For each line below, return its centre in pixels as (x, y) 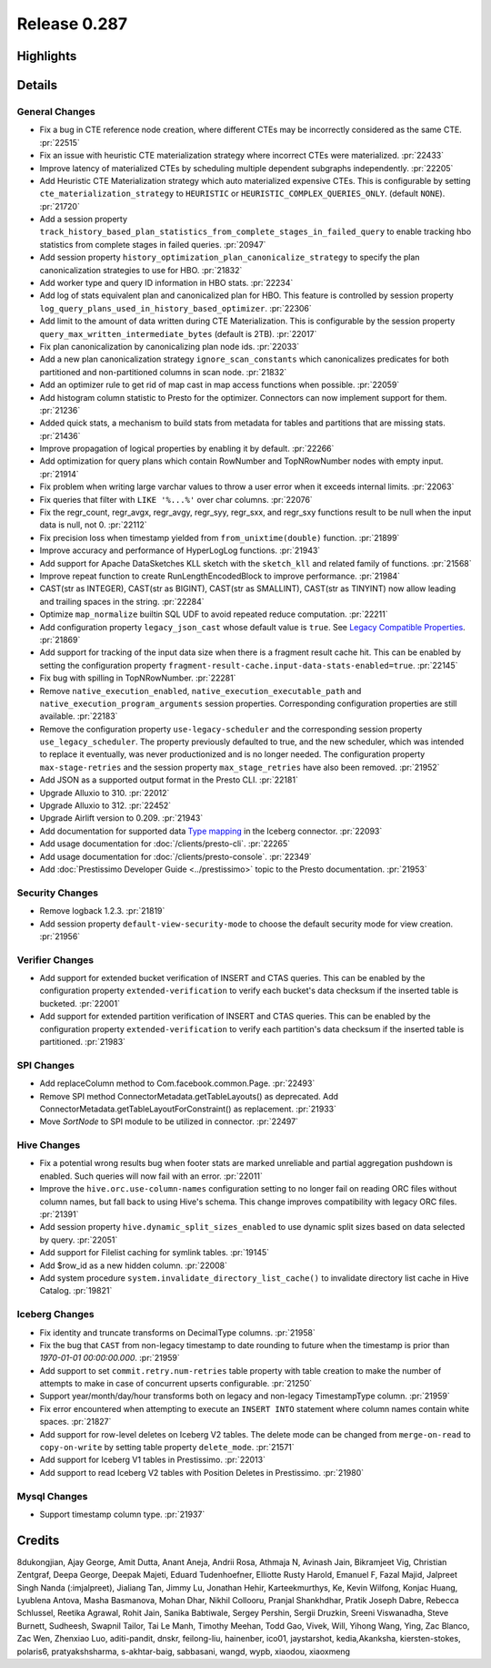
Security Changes (58, 893)
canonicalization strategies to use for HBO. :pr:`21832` (141, 270)
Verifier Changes (55, 959)
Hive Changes (49, 1145)
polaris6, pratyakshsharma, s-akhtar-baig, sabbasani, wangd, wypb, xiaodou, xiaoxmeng (183, 1651)
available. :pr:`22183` (79, 716)
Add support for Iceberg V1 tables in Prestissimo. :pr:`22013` (152, 1460)
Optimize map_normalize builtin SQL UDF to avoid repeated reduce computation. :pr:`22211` (214, 614)
